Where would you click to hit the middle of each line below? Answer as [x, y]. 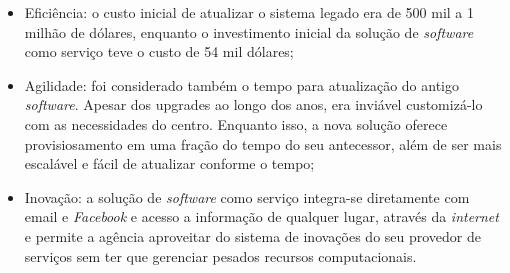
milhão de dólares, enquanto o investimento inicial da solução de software [249, 31]
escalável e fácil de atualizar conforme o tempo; [169, 163]
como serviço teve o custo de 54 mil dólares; [159, 51]
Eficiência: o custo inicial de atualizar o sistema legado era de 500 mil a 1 [249, 12]
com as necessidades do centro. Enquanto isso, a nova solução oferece [236, 123]
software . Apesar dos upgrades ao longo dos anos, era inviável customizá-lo [253, 104]
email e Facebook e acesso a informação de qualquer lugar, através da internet [261, 216]
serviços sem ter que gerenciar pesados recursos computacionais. [220, 255]
